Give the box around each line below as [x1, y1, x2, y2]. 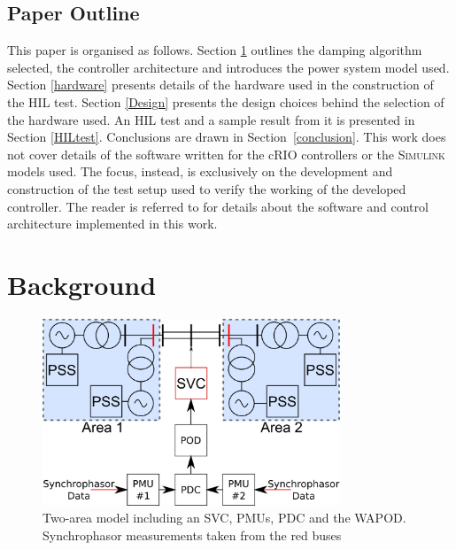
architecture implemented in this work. [7, 214, 218, 233]
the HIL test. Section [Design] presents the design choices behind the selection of [7, 92, 444, 111]
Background [7, 266, 157, 302]
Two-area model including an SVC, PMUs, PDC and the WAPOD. [43, 508, 406, 527]
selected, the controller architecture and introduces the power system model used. [7, 58, 450, 76]
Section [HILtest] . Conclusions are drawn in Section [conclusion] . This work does [7, 128, 446, 146]
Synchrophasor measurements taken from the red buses [43, 526, 342, 545]
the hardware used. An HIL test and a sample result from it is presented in [7, 110, 415, 128]
